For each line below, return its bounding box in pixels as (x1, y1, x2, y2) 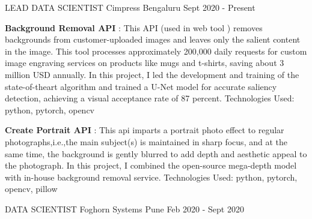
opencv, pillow (5, 182, 58, 195)
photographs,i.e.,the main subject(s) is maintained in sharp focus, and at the (5, 135, 287, 148)
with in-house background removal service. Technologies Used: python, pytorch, (5, 170, 298, 183)
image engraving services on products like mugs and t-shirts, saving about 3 (5, 56, 284, 69)
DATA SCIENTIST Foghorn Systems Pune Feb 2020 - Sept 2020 (5, 202, 244, 215)
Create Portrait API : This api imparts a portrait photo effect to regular (5, 124, 284, 136)
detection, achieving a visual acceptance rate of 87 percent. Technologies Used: (5, 92, 295, 104)
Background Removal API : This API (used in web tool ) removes (5, 21, 263, 34)
